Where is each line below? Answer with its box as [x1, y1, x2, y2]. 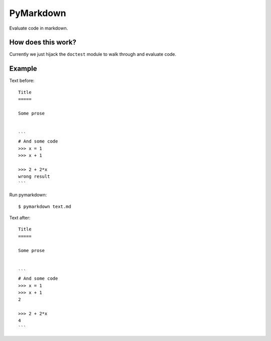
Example [9, 64, 37, 73]
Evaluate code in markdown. [9, 25, 68, 31]
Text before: [9, 78, 35, 84]
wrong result [18, 174, 50, 179]
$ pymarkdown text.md [18, 203, 71, 209]
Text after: [9, 215, 31, 220]
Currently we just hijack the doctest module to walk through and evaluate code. [9, 51, 177, 57]
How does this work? [9, 38, 76, 47]
